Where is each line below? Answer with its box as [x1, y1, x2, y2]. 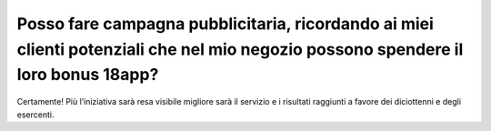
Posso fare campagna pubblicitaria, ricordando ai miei [16, 14, 434, 34]
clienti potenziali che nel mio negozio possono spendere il [16, 39, 464, 59]
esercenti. [16, 109, 55, 120]
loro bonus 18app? [16, 65, 159, 86]
